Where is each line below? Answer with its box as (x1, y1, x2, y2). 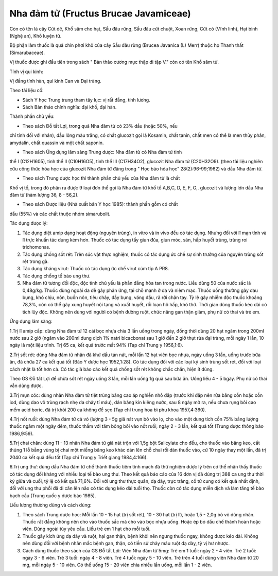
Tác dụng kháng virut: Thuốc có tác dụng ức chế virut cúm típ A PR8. (22, 266, 169, 272)
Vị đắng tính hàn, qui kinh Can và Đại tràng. (9, 78, 101, 84)
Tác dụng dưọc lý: (9, 220, 48, 226)
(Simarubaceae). (9, 49, 45, 56)
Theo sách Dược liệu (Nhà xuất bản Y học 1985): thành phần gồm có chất (22, 201, 178, 207)
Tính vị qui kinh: (9, 68, 43, 75)
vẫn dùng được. (9, 382, 43, 389)
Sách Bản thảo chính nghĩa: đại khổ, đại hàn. (22, 104, 117, 110)
